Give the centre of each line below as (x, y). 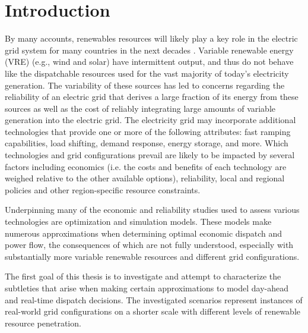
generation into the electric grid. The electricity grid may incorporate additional (150, 120)
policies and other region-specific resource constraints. (103, 189)
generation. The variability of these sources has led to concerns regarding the (145, 85)
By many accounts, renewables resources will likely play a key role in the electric (151, 38)
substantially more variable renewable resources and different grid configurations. (152, 256)
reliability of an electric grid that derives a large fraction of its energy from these (152, 97)
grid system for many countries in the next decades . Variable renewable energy (149, 50)
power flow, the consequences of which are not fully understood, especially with (149, 245)
